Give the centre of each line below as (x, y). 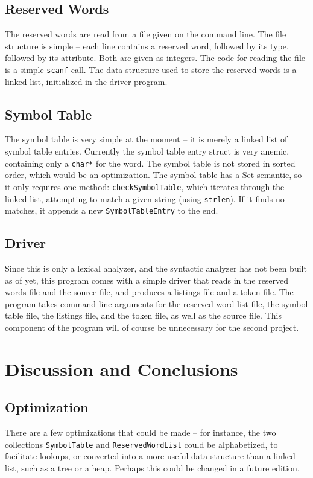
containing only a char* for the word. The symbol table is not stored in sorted (150, 163)
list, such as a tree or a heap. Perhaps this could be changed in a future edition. (152, 468)
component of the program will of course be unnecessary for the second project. (152, 327)
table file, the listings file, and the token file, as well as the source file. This (143, 315)
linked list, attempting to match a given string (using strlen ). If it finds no (145, 198)
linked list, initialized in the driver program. (86, 81)
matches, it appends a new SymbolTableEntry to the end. (112, 210)
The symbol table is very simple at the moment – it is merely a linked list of (146, 139)
